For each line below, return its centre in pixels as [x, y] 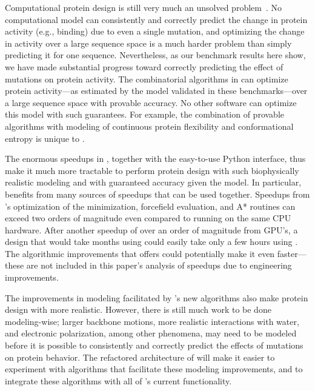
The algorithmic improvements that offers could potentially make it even [140, 253]
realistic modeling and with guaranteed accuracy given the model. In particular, [153, 182]
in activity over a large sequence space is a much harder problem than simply [148, 43]
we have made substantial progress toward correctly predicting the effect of [144, 66]
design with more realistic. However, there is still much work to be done [138, 309]
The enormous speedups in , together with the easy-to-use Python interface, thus [155, 159]
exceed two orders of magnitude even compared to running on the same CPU [148, 218]
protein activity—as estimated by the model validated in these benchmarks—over [156, 91]
